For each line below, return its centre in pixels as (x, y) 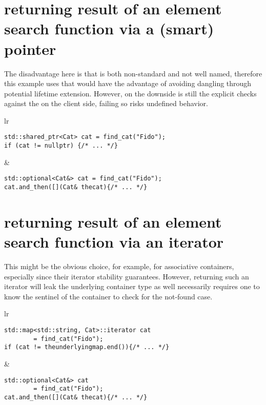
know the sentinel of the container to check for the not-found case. (108, 296)
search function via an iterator (114, 242)
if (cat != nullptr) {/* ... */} (61, 146)
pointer (30, 48)
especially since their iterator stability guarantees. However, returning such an (127, 276)
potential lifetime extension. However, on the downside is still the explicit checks (130, 93)
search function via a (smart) (109, 28)
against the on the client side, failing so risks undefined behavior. (106, 103)
